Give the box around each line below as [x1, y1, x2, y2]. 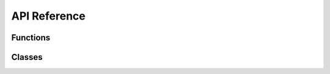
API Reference [11, 9, 86, 23]
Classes [11, 52, 43, 62]
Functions [11, 32, 51, 43]
